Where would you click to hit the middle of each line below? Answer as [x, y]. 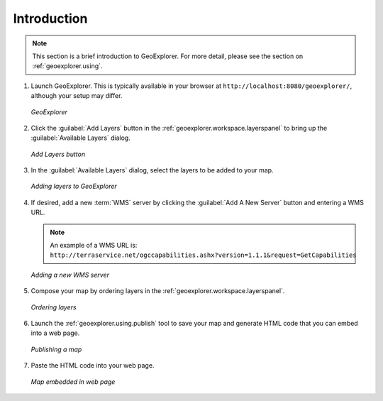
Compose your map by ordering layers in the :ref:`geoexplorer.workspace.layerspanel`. [158, 291]
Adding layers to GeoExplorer [74, 186]
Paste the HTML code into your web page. [93, 366]
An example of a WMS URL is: [94, 246]
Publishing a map [56, 349]
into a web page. [55, 333]
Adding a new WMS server [70, 275]
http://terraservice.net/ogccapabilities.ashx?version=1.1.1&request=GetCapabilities [204, 255]
